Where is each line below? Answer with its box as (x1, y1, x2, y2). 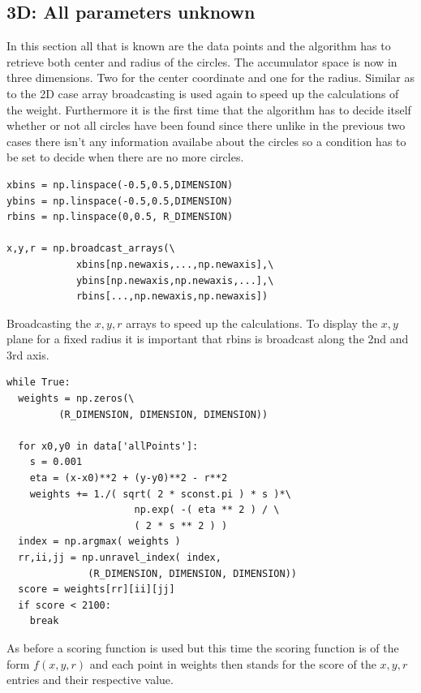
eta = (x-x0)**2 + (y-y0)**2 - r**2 (29, 472, 228, 484)
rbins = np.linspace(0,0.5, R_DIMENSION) (6, 211, 234, 223)
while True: (6, 377, 71, 389)
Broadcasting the (6, 314, 92, 331)
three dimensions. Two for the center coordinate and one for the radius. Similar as (6, 69, 415, 86)
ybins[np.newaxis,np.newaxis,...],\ (75, 274, 274, 286)
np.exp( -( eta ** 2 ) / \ (134, 504, 280, 516)
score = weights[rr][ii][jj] (18, 583, 175, 596)
